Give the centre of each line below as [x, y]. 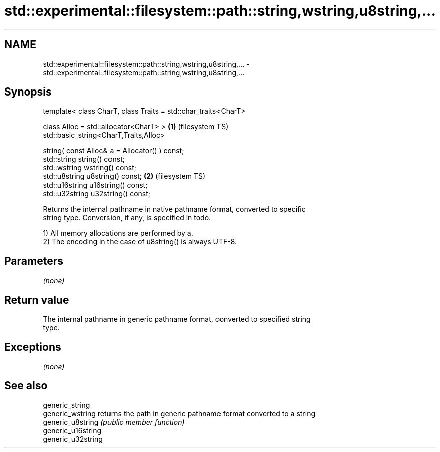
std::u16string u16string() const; [95, 185]
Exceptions [33, 347]
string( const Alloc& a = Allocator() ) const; [114, 151]
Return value [37, 300]
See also [26, 386]
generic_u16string [72, 430]
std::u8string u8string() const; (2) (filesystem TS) [124, 176]
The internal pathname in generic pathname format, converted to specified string [177, 319]
